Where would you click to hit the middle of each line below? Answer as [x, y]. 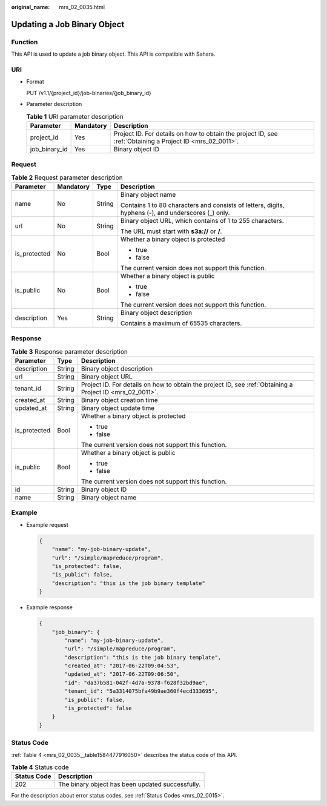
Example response [49, 607]
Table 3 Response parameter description [70, 351]
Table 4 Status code [40, 767]
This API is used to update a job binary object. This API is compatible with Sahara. [113, 54]
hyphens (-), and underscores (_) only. [175, 213]
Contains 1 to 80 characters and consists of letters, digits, [202, 205]
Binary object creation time [120, 400]
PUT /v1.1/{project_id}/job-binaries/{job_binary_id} [89, 93]
